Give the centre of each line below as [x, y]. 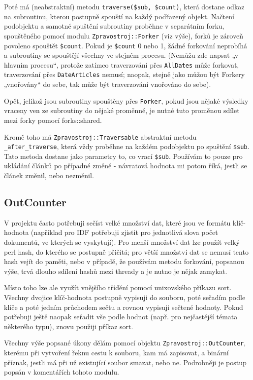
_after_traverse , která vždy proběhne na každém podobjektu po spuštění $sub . [127, 146]
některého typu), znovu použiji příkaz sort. [69, 326]
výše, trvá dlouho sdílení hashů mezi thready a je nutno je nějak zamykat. [116, 271]
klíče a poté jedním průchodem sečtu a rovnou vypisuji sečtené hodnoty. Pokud [124, 307]
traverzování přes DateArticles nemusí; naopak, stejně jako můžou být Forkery [125, 74]
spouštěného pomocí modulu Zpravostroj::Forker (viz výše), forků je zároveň [124, 35]
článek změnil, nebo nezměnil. [49, 175]
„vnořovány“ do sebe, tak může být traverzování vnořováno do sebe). [108, 84]
